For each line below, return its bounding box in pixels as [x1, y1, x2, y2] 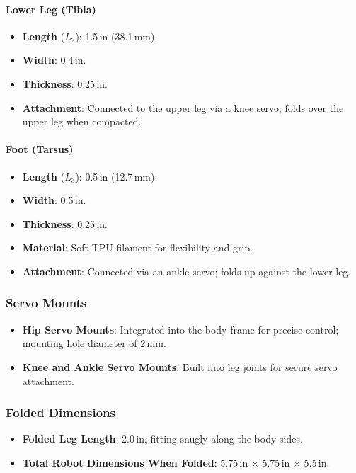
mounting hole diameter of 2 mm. [22, 336, 166, 351]
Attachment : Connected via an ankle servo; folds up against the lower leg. [22, 263, 351, 278]
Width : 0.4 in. [22, 52, 86, 67]
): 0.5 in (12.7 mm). [75, 169, 158, 183]
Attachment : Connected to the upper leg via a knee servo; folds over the [22, 100, 344, 115]
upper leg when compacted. [22, 114, 142, 129]
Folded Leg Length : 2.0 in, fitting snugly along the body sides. [22, 431, 303, 446]
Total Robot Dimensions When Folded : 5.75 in [22, 455, 248, 469]
